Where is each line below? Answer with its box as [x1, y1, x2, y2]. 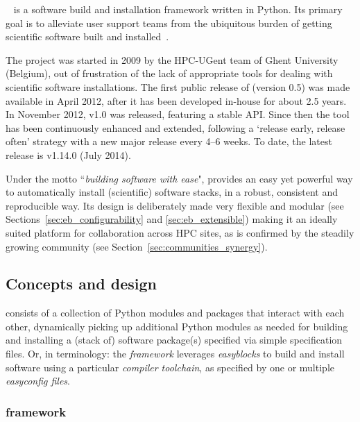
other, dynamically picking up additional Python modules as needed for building [6, 319, 348, 333]
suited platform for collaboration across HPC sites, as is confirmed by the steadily [6, 225, 354, 239]
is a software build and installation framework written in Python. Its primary [13, 2, 343, 16]
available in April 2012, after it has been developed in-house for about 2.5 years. [6, 93, 347, 108]
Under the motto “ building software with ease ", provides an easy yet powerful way [6, 171, 353, 185]
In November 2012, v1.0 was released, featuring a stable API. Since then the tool [6, 107, 350, 121]
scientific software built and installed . [6, 29, 169, 44]
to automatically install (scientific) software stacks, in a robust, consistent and [6, 185, 338, 199]
